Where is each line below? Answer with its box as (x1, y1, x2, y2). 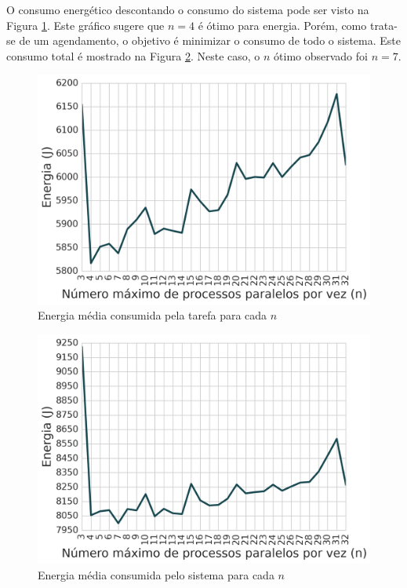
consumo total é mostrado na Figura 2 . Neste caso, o (6, 47, 260, 64)
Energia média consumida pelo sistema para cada (38, 566, 274, 583)
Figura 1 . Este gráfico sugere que (6, 16, 165, 33)
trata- (369, 16, 398, 33)
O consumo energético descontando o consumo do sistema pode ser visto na (6, 2, 369, 17)
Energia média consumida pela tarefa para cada (38, 307, 267, 323)
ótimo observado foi (274, 47, 368, 64)
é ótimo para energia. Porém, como (198, 16, 367, 33)
